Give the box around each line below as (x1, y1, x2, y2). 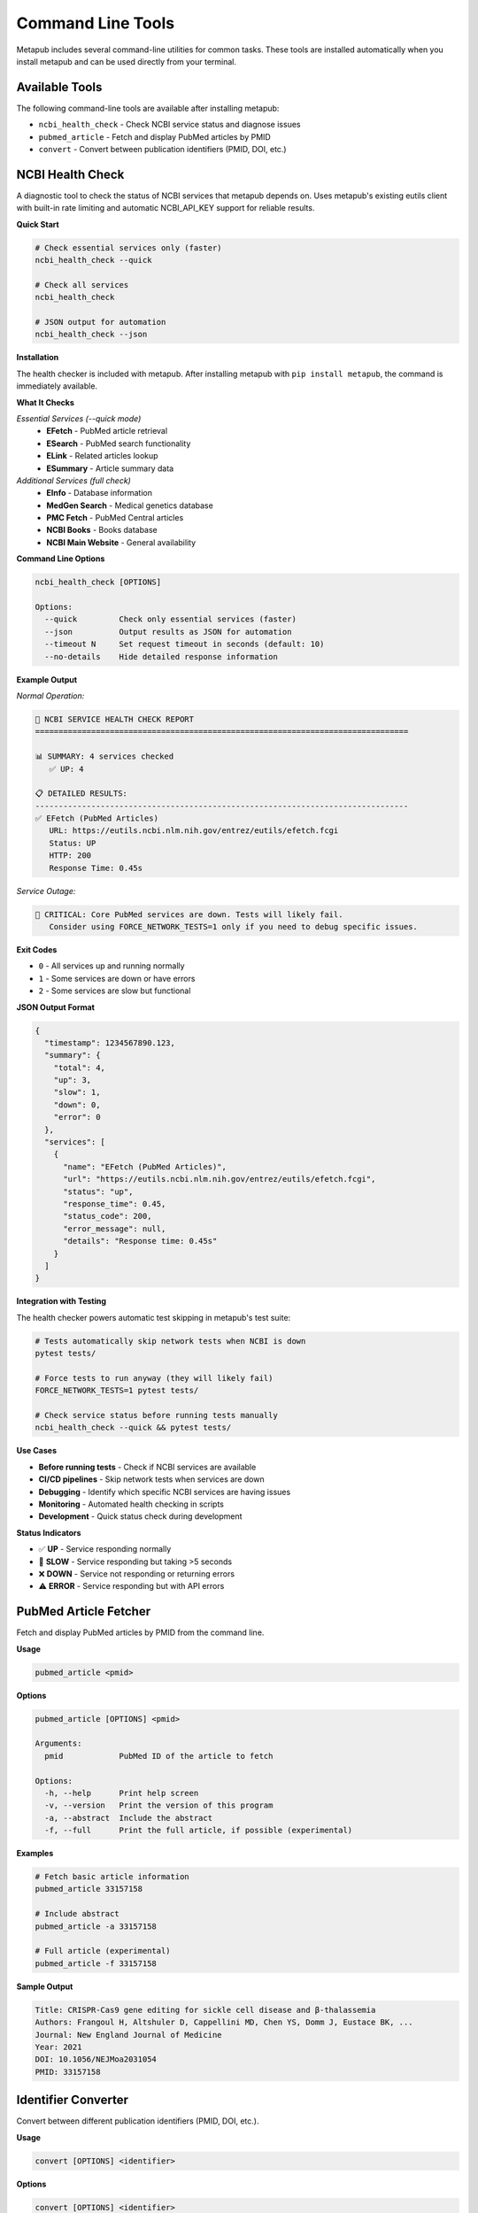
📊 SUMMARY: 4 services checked (35, 752, 174, 761)
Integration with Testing (16, 1296, 106, 1307)
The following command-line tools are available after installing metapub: (16, 103, 280, 113)
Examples (16, 1848, 54, 1859)
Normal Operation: (16, 690, 85, 701)
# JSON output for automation (35, 317, 166, 328)
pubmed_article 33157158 (35, 1884, 143, 1894)
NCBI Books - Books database (46, 525, 158, 536)
